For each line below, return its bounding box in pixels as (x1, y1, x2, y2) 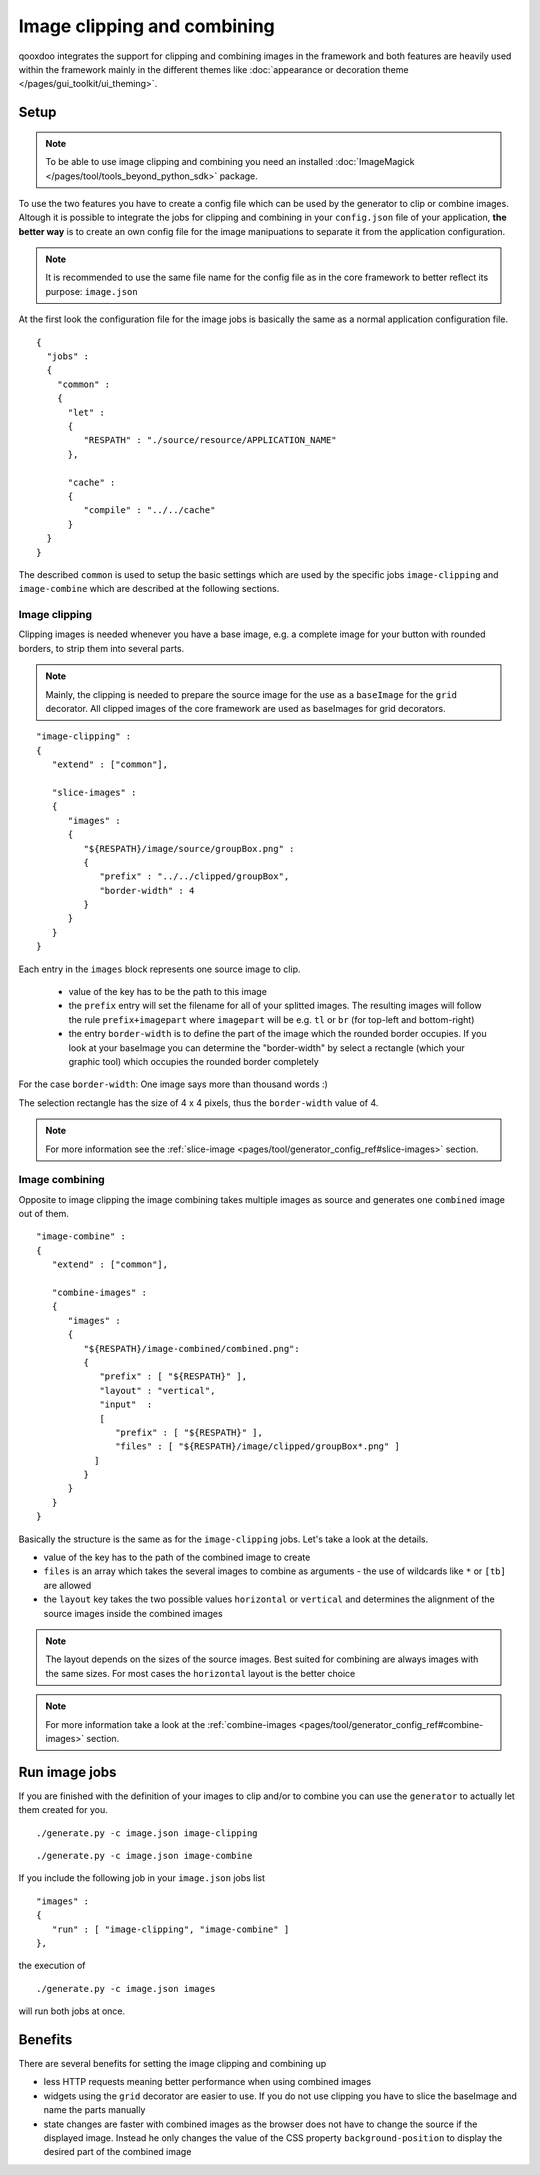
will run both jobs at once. (18, 2005, 126, 2017)
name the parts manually (43, 2104, 146, 2116)
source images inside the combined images (43, 1607, 224, 1619)
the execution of (18, 1960, 86, 1972)
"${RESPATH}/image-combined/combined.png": (83, 1343, 300, 1354)
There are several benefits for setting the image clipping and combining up (18, 2058, 327, 2070)
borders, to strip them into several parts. (18, 642, 185, 654)
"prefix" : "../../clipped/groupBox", (99, 871, 290, 882)
